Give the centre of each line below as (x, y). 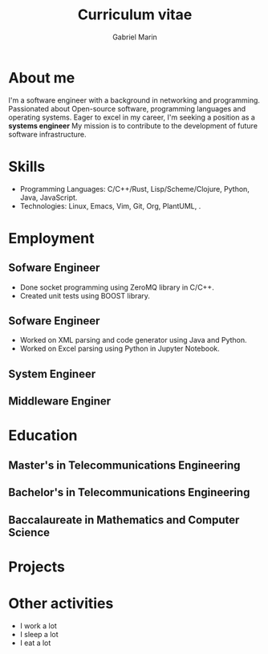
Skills (27, 167)
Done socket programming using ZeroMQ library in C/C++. (117, 287)
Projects (37, 567)
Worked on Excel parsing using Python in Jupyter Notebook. (120, 349)
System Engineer (52, 374)
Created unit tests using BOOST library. (85, 295)
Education (43, 436)
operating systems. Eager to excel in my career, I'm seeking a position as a (132, 117)
